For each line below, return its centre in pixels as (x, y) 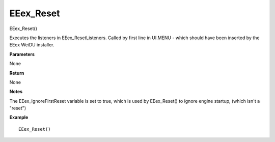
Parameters (22, 54)
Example (19, 118)
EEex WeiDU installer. (32, 45)
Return (17, 73)
